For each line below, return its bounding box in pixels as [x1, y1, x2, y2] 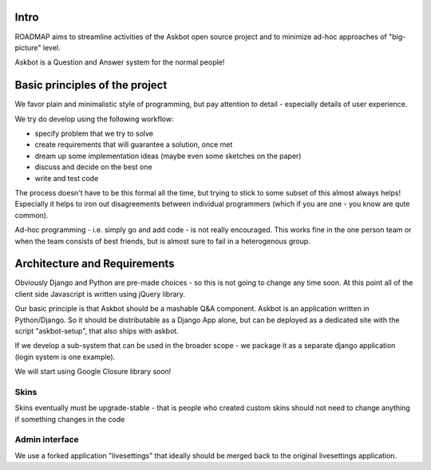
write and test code [34, 173, 99, 183]
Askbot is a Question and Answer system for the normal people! [14, 57, 225, 67]
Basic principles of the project [14, 78, 168, 92]
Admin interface [14, 434, 79, 445]
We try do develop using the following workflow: [14, 114, 174, 124]
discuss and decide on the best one [34, 162, 152, 172]
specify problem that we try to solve [34, 128, 154, 138]
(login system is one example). [14, 352, 116, 361]
